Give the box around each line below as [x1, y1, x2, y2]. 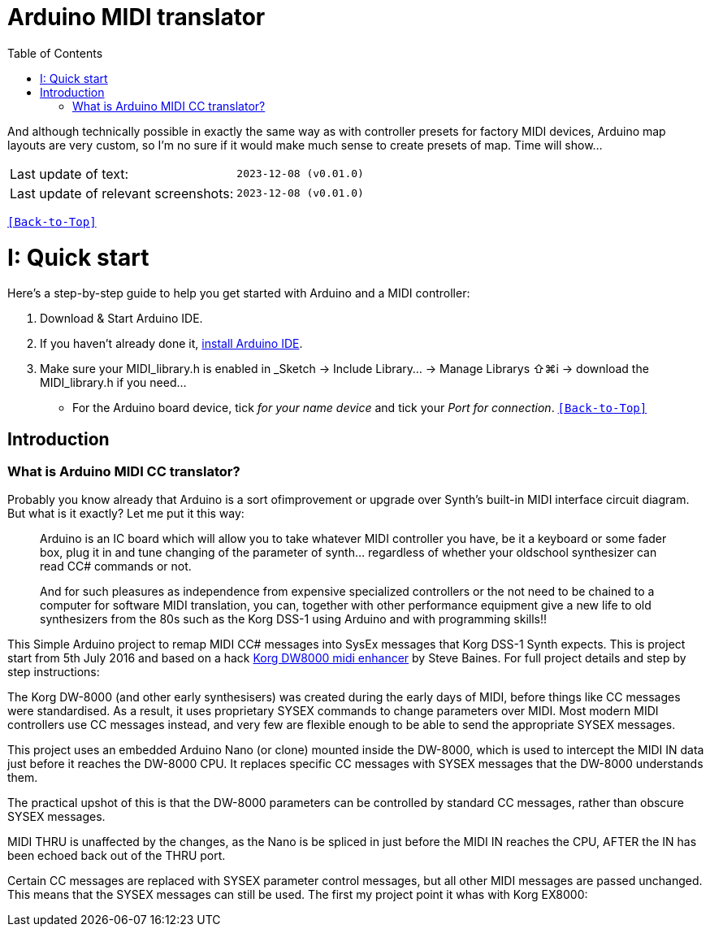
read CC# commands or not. [40, 559, 192, 574]
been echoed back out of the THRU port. [7, 848, 226, 863]
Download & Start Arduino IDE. [40, 311, 203, 326]
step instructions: [7, 665, 100, 679]
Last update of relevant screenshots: [10, 184, 234, 202]
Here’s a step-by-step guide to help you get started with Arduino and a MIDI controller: [7, 286, 470, 301]
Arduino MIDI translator [7, 3, 266, 31]
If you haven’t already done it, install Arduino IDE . [40, 336, 303, 351]
